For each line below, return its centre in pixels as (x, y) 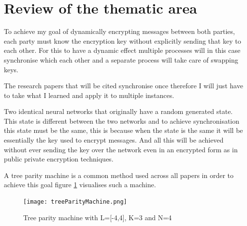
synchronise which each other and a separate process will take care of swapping (121, 59)
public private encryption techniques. (59, 159)
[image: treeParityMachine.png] (75, 202)
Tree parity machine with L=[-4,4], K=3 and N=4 (98, 217)
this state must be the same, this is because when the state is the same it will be (123, 130)
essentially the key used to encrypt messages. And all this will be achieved (114, 140)
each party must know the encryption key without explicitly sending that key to (123, 40)
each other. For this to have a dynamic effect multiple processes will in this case (122, 50)
